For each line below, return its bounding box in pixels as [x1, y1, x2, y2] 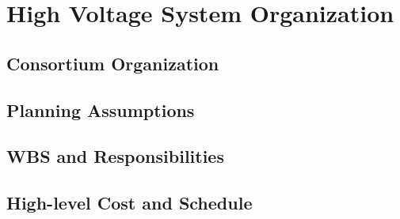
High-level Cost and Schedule [6, 191, 253, 215]
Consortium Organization [6, 51, 219, 75]
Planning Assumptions [6, 97, 195, 122]
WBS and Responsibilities [6, 144, 224, 168]
